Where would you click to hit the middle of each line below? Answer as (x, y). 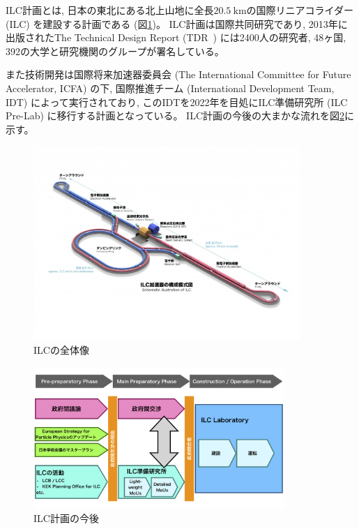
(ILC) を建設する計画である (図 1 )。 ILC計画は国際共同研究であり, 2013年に (177, 23)
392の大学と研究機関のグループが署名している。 (115, 51)
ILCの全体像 (61, 350)
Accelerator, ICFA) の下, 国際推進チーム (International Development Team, (170, 88)
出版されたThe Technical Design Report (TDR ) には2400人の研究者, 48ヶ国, (176, 37)
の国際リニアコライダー (300, 10)
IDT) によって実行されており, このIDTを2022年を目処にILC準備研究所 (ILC (177, 102)
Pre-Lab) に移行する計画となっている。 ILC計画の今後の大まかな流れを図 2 (175, 116)
